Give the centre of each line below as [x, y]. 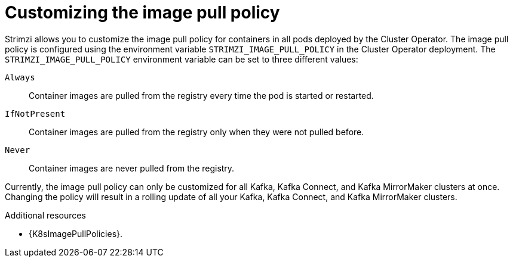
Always [20, 77]
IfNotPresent [35, 113]
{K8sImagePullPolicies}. [76, 233]
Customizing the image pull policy [142, 13]
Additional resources [45, 215]
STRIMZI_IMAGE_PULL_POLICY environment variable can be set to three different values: [182, 59]
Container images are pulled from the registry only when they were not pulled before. [196, 132]
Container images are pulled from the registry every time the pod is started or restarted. [201, 95]
